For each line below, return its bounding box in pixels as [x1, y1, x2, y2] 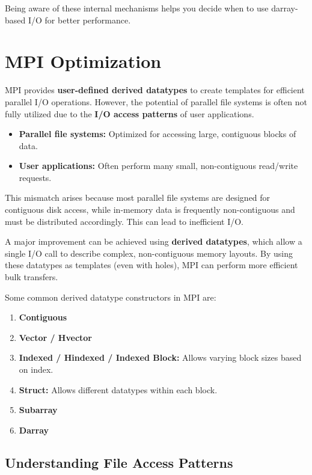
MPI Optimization [5, 49, 162, 73]
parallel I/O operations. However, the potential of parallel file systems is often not [5, 95, 307, 108]
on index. [19, 363, 54, 375]
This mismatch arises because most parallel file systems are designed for [5, 191, 271, 204]
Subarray [19, 403, 58, 416]
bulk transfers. [5, 271, 58, 283]
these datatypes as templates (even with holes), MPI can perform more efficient [5, 259, 298, 271]
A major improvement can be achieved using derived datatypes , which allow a [5, 235, 302, 248]
